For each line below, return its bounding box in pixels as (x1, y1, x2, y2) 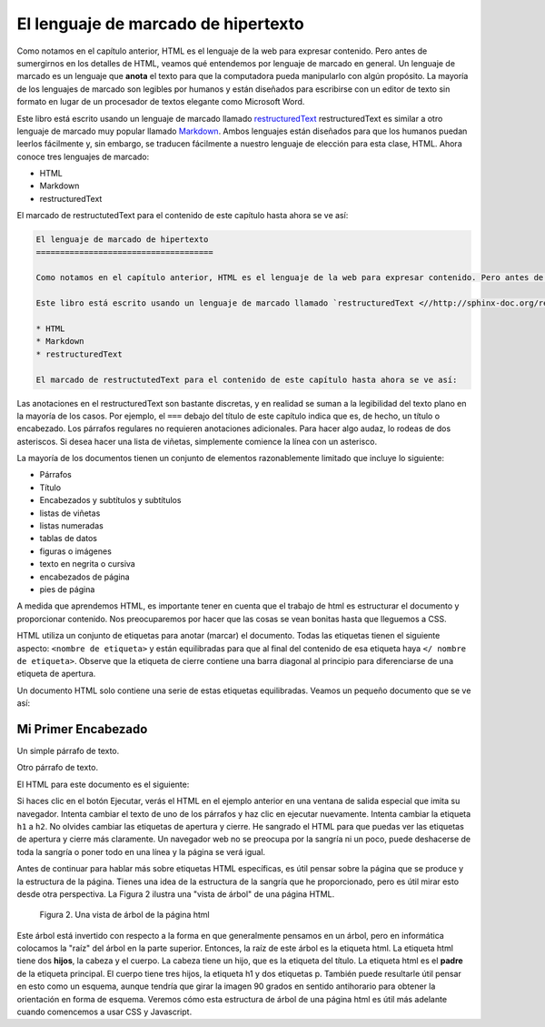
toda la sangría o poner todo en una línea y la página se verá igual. (16, 846, 266, 857)
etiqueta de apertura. (16, 669, 96, 680)
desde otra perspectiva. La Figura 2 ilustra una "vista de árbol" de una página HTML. (16, 888, 335, 900)
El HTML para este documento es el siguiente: (16, 779, 190, 790)
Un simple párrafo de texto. (16, 746, 120, 756)
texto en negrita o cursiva (39, 559, 135, 569)
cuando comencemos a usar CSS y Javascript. (16, 1006, 193, 1018)
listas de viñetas (39, 508, 101, 519)
